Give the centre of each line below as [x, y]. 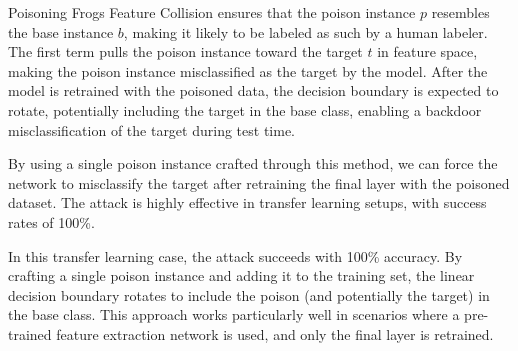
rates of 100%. [51, 221]
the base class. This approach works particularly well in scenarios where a [234, 314]
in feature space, [427, 51]
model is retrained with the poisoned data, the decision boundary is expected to [253, 90]
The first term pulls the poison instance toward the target [185, 51]
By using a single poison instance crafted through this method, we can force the [253, 163]
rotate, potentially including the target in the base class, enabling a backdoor [245, 109]
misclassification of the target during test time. [151, 129]
